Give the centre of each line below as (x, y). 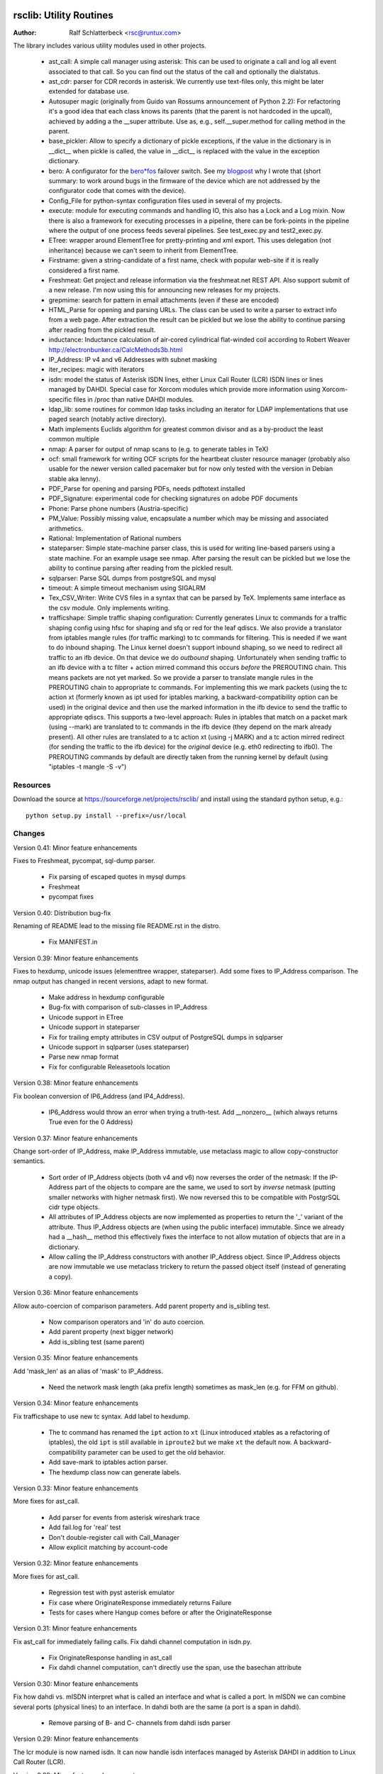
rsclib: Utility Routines (63, 15)
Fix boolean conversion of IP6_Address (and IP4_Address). (99, 1096)
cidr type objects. (74, 1207)
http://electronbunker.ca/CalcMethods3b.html (116, 349)
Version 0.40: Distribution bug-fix (62, 913)
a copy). (61, 1277)
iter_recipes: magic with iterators (96, 370)
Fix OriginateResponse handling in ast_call (110, 1658)
